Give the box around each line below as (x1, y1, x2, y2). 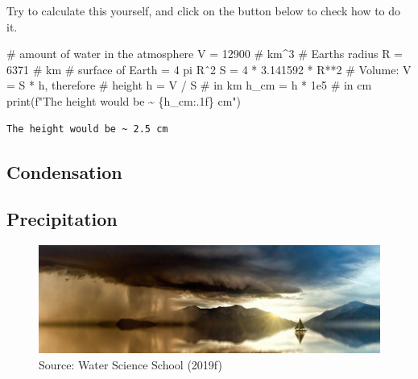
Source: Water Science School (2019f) (39, 356, 222, 373)
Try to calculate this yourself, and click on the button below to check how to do (6, 2, 401, 19)
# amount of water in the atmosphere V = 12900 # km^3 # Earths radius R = (6, 45, 404, 62)
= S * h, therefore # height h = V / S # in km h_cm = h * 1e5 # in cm (6, 77, 372, 94)
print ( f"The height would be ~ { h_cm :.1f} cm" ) (6, 92, 241, 109)
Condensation (6, 159, 122, 184)
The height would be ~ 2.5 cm (6, 123, 168, 135)
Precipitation (6, 206, 118, 231)
